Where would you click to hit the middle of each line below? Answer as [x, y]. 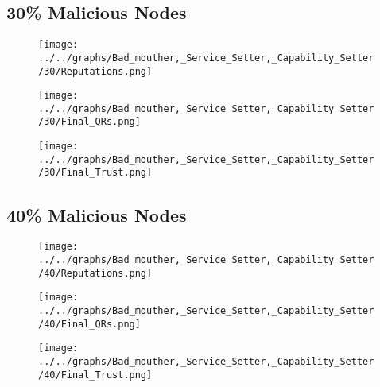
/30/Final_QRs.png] [89, 122]
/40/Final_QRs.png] [89, 324]
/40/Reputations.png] [95, 273]
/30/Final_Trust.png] [95, 173]
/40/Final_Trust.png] [95, 375]
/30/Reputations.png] [95, 71]
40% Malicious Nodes [97, 214]
